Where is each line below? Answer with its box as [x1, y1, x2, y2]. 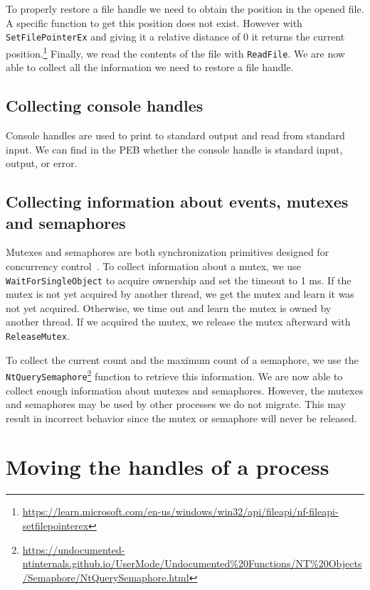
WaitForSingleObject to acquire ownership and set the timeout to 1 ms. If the [6, 272, 351, 287]
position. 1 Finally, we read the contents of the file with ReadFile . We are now [6, 43, 345, 60]
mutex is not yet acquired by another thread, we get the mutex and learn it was [6, 286, 354, 301]
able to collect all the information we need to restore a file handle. [6, 60, 294, 75]
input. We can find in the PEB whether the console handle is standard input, [6, 141, 343, 156]
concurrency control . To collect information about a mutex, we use [6, 258, 301, 273]
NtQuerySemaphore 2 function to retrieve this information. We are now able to [6, 367, 343, 383]
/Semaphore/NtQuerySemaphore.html [22, 569, 189, 584]
